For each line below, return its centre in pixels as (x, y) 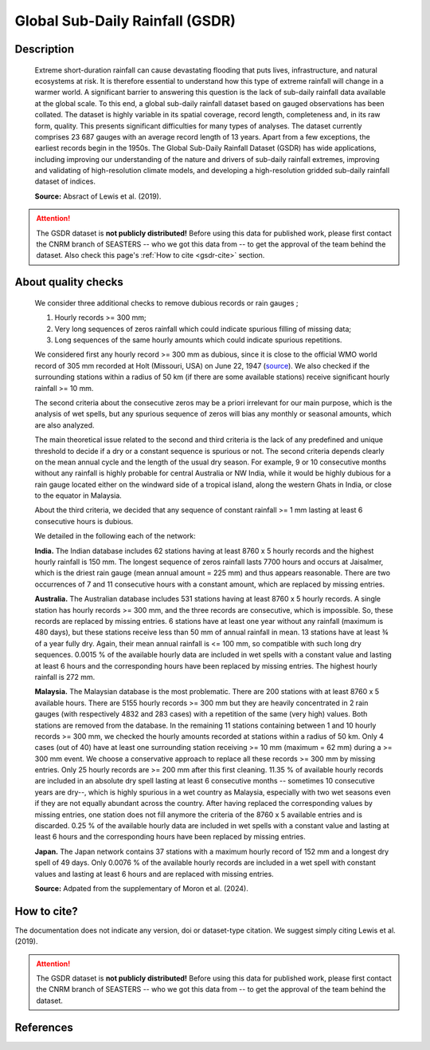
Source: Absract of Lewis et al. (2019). (98, 196)
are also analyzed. (64, 425)
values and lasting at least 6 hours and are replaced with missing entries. (154, 874)
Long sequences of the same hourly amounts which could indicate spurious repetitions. (198, 340)
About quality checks (69, 282)
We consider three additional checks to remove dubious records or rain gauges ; (166, 302)
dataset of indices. (65, 182)
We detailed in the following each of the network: (115, 536)
